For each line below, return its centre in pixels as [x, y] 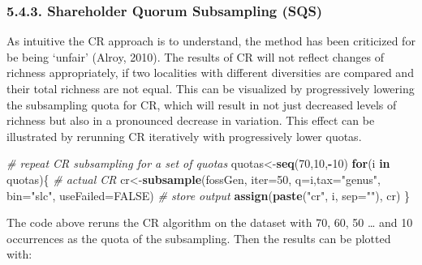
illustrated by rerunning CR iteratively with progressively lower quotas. [184, 136]
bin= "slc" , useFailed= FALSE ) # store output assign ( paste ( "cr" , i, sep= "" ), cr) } [208, 195]
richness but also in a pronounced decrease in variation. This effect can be [191, 120]
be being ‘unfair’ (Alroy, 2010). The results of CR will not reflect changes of [195, 56]
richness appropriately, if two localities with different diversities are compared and [210, 73]
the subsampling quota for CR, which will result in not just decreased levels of [202, 104]
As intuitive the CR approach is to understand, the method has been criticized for [211, 41]
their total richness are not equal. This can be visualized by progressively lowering [211, 88]
